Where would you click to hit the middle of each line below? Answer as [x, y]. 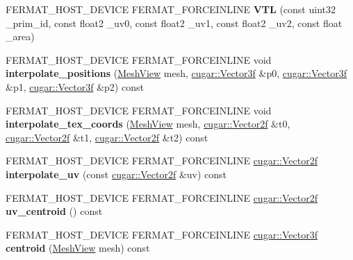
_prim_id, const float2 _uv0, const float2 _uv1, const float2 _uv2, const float [174, 23]
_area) [20, 36]
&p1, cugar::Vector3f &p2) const [75, 86]
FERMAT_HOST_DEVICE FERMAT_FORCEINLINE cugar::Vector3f [162, 234]
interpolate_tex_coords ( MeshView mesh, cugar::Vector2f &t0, [148, 124]
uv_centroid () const [54, 211]
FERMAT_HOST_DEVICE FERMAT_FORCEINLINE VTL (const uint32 [171, 9]
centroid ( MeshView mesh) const [78, 248]
